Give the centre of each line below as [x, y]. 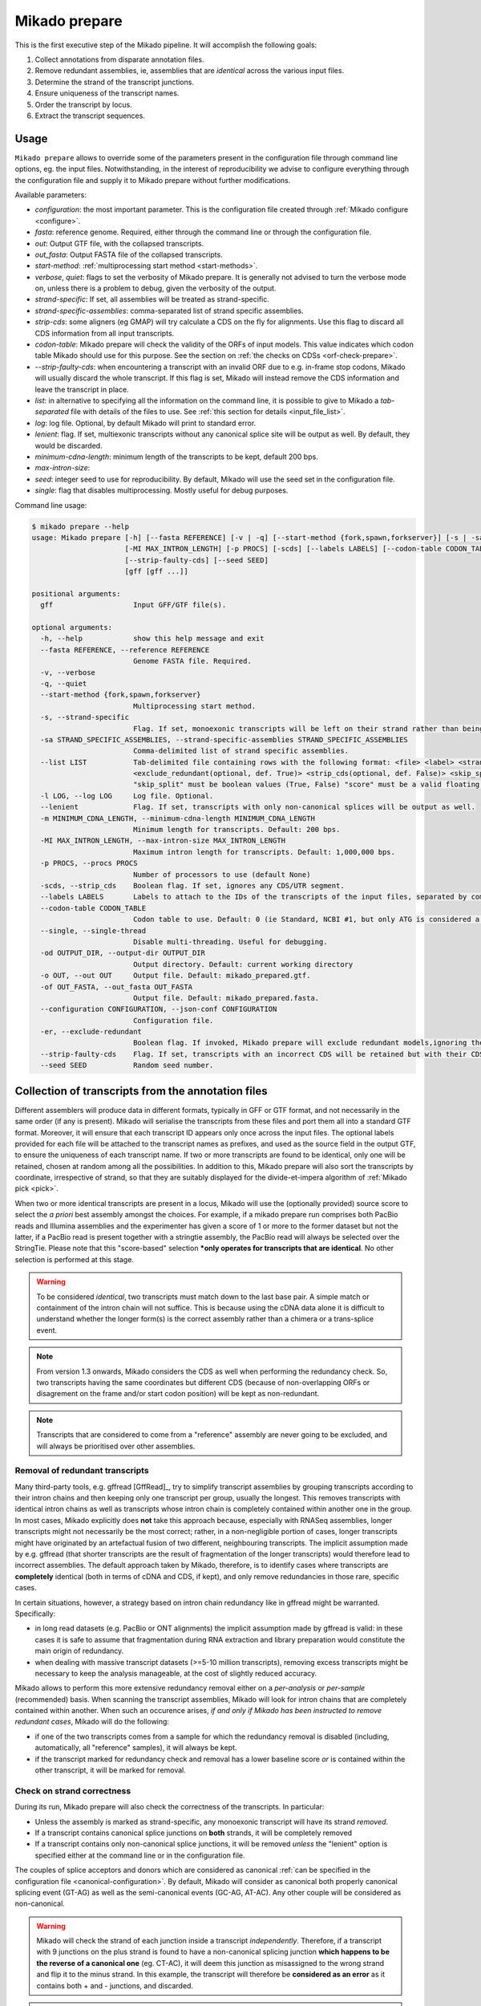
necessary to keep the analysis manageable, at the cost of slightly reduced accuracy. [176, 1673]
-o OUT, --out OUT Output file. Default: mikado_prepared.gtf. [176, 976]
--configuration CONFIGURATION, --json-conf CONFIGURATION [159, 1009]
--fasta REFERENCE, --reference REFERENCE [125, 650]
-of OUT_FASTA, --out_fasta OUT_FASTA [116, 987]
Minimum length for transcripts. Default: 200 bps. [236, 830]
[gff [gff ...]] [156, 571]
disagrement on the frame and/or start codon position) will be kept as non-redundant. [178, 1394]
